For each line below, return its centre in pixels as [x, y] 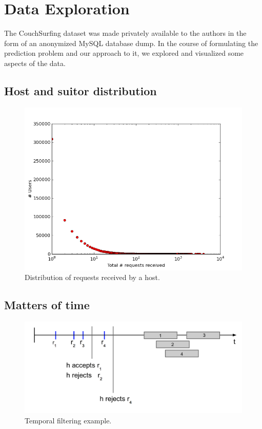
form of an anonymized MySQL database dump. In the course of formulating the [131, 43]
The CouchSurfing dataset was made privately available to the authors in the [125, 33]
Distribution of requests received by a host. [92, 277]
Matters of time [47, 305]
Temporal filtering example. [68, 420]
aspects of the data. [35, 63]
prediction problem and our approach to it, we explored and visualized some [124, 53]
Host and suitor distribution [80, 90]
